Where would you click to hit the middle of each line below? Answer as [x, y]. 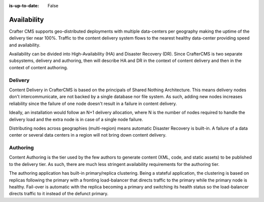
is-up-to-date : [24, 6]
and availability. [25, 45]
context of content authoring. [39, 67]
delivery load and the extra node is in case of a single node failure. [76, 119]
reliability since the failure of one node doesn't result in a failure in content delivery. [93, 103]
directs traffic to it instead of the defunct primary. [59, 194]
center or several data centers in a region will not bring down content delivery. [88, 135]
